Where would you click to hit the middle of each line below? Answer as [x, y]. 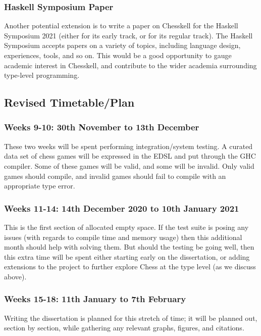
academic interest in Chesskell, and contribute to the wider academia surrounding [130, 65]
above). [15, 276]
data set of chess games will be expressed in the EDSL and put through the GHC [130, 156]
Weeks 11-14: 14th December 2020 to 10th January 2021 [122, 208]
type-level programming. [42, 75]
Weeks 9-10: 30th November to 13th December [102, 127]
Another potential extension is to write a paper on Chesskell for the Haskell [121, 26]
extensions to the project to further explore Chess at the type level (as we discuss [130, 267]
